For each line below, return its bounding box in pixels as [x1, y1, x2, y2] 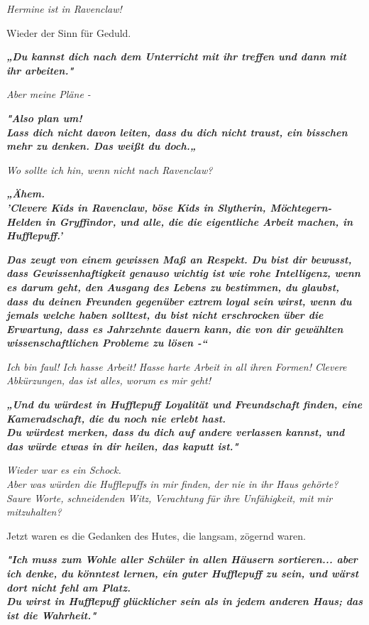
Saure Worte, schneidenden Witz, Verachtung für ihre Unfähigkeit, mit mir [6, 490, 333, 505]
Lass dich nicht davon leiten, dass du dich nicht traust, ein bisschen [6, 124, 348, 139]
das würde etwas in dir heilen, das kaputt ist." [6, 438, 238, 453]
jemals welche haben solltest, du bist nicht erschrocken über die [6, 308, 324, 322]
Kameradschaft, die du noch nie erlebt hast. [6, 411, 226, 425]
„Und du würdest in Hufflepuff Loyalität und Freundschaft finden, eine [6, 397, 363, 412]
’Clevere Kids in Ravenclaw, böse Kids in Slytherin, [6, 200, 266, 214]
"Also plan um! [6, 110, 82, 125]
